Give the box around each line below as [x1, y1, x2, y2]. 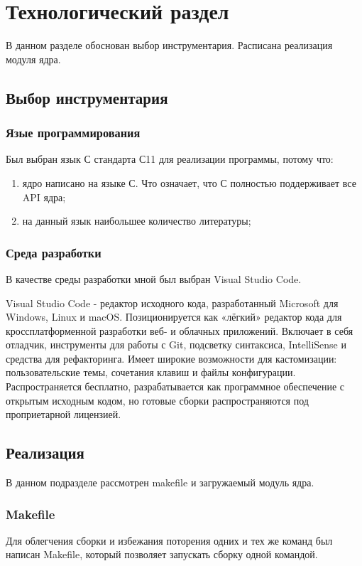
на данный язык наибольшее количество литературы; [22, 213, 251, 228]
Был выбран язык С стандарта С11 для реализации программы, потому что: [6, 151, 334, 166]
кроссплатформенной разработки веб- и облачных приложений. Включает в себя [6, 323, 353, 338]
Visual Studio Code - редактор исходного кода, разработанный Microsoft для [6, 295, 339, 310]
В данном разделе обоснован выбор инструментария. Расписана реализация [6, 38, 333, 53]
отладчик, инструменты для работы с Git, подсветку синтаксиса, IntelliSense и [6, 337, 346, 352]
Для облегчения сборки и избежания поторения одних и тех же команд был [6, 533, 333, 548]
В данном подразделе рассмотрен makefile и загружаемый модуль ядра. [6, 475, 314, 490]
